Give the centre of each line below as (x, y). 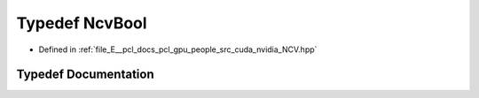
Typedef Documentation (85, 75)
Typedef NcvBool (82, 23)
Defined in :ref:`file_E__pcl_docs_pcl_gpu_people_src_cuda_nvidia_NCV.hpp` (178, 49)
